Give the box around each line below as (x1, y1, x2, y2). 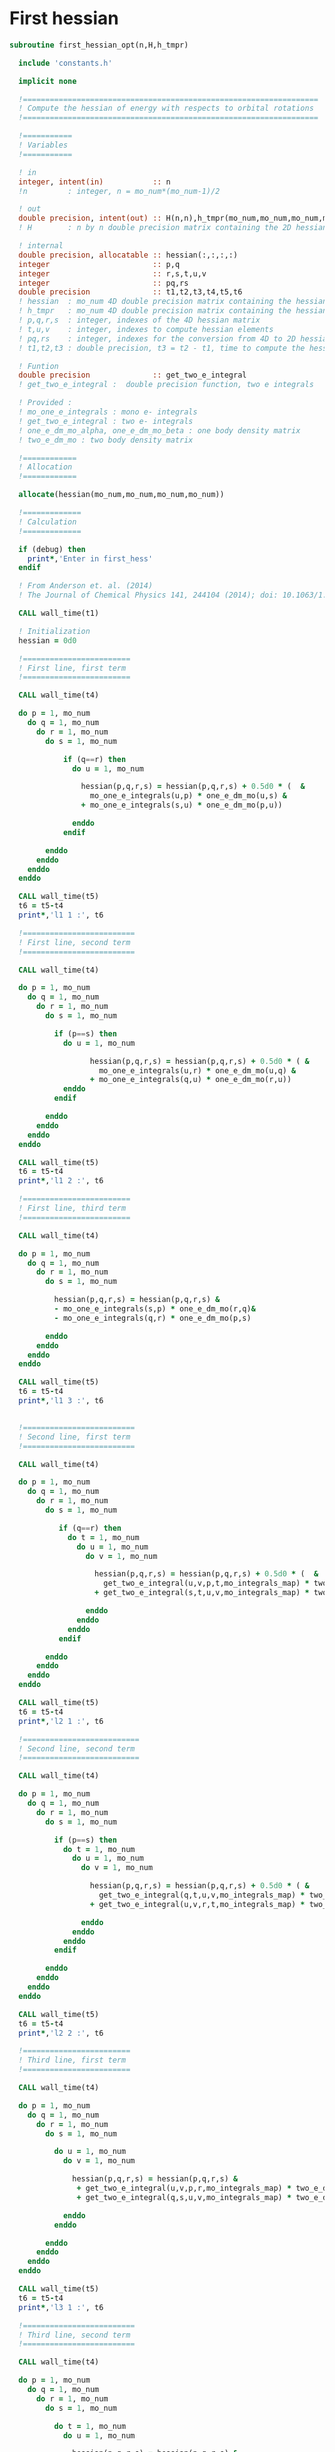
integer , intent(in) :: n (18, 177, 171, 187)
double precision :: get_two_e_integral (18, 370, 247, 381)
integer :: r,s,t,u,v (18, 268, 207, 279)
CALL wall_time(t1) (18, 608, 100, 619)
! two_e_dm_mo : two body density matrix (18, 435, 194, 445)
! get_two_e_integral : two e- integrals (18, 416, 194, 426)
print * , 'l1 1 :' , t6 (18, 910, 104, 921)
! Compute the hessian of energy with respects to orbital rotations (18, 103, 314, 114)
